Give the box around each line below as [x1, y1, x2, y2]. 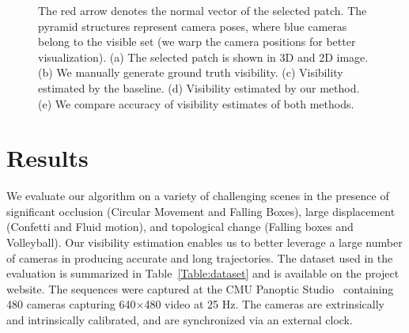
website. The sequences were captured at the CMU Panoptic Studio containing [6, 280, 394, 297]
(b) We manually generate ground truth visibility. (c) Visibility [38, 64, 343, 81]
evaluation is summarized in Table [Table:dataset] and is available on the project [6, 265, 400, 282]
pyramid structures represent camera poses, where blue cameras [38, 17, 347, 34]
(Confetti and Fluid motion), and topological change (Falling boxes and [6, 218, 354, 235]
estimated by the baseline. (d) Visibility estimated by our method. [38, 79, 360, 96]
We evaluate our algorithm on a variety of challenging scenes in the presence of [6, 187, 389, 204]
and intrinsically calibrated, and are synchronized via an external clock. [6, 312, 353, 328]
